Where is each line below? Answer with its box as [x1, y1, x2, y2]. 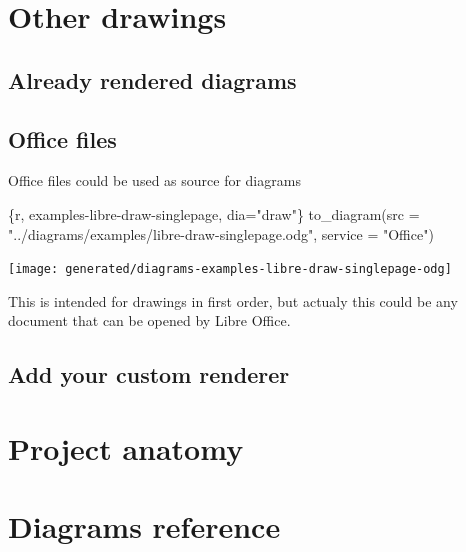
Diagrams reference [8, 506, 281, 547]
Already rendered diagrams [8, 64, 297, 95]
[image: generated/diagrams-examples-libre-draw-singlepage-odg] [8, 262, 452, 277]
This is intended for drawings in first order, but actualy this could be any [8, 290, 458, 311]
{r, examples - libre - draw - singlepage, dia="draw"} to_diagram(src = [8, 203, 420, 224]
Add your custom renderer [8, 359, 290, 390]
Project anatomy [8, 427, 244, 468]
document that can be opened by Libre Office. [8, 310, 291, 331]
